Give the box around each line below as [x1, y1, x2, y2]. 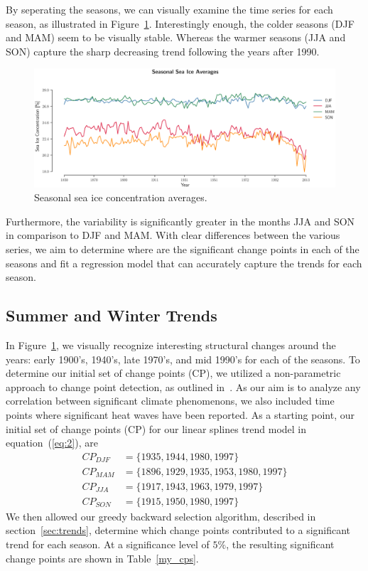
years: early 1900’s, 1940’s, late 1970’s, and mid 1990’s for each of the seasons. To [6, 351, 360, 366]
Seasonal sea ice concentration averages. [34, 190, 207, 205]
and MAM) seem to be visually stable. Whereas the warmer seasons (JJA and [6, 30, 346, 45]
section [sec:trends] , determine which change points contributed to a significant [6, 523, 351, 538]
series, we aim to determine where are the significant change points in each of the [6, 242, 359, 257]
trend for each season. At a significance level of [6, 537, 210, 552]
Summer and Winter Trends [6, 304, 217, 326]
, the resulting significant [226, 537, 335, 552]
